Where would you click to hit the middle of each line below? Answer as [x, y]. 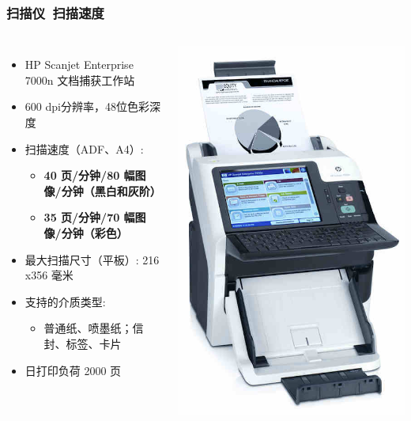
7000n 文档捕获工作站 [80, 80]
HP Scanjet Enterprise [79, 64]
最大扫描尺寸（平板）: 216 [92, 259]
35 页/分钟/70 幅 [89, 217]
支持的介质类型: [65, 301]
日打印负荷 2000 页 [73, 370]
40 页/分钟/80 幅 [89, 175]
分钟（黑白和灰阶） [111, 190]
